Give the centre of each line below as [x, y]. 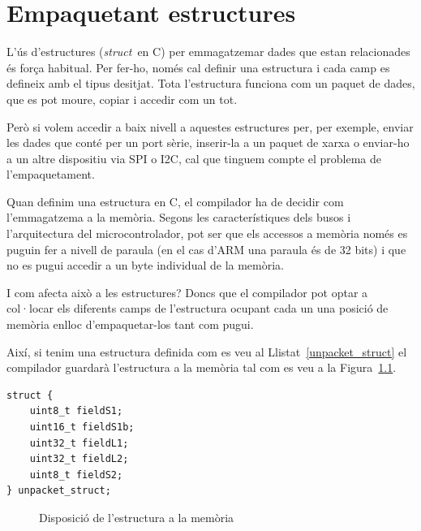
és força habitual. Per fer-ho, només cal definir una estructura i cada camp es [198, 67]
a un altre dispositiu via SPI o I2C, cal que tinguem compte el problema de [194, 158]
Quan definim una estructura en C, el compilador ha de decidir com [175, 201]
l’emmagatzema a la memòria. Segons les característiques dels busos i [179, 217]
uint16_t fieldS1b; [82, 427]
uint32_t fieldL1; [79, 443]
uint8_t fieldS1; [76, 411]
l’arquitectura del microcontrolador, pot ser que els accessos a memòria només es [207, 233]
